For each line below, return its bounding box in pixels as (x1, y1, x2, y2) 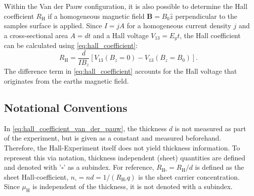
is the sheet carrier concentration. (138, 171, 240, 182)
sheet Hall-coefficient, (4, 171, 69, 182)
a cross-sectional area (4, 30, 68, 40)
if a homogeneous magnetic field (47, 10, 145, 21)
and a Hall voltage (93, 30, 149, 40)
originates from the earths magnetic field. (4, 75, 129, 86)
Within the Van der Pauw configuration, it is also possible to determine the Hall (4, 1, 248, 11)
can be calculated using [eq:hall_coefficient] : (4, 40, 138, 50)
